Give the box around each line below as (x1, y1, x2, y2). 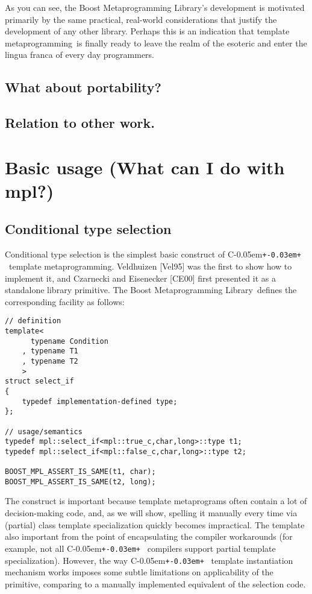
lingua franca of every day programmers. (5, 48, 155, 61)
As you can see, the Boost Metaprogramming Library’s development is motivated (5, 1, 305, 13)
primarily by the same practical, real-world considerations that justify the (5, 13, 277, 25)
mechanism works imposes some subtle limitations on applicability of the (5, 566, 273, 578)
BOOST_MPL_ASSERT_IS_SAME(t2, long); (5, 477, 156, 486)
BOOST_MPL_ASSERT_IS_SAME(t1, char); (5, 467, 156, 476)
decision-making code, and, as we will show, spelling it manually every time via (5, 507, 298, 519)
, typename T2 (22, 356, 78, 365)
